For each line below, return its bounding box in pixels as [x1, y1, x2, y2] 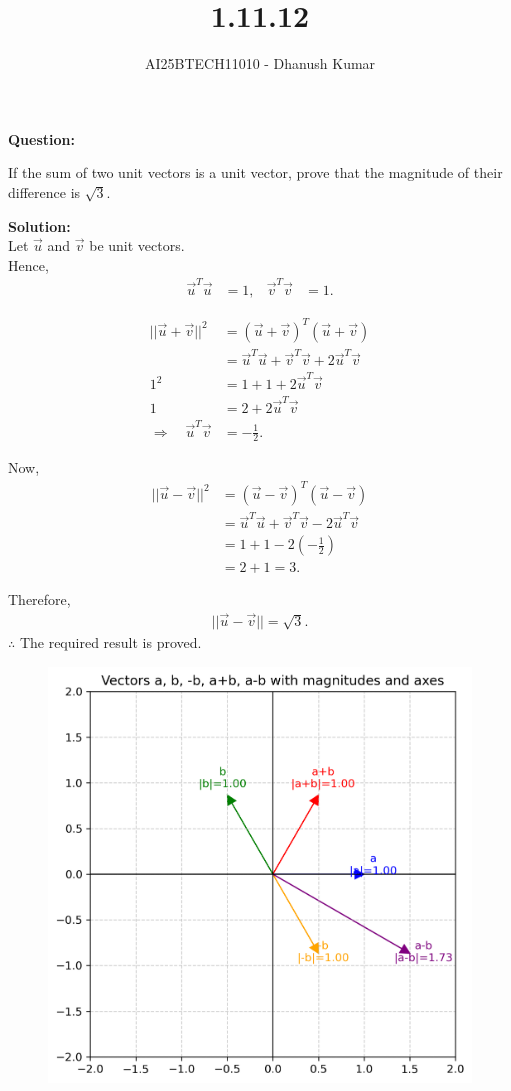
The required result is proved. [19, 632, 202, 653]
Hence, [8, 254, 49, 275]
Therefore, [8, 589, 71, 610]
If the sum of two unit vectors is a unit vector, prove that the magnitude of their [8, 162, 503, 183]
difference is [8, 181, 81, 202]
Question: [8, 128, 75, 149]
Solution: [8, 215, 71, 236]
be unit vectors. [89, 235, 185, 256]
